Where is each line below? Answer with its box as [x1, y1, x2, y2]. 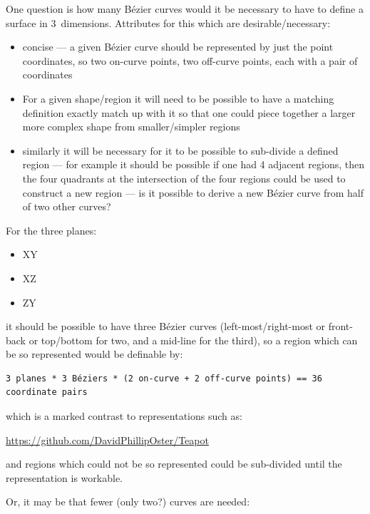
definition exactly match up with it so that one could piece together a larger [22, 105, 356, 120]
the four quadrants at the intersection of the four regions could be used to [22, 170, 346, 185]
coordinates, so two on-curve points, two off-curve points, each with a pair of [22, 53, 358, 68]
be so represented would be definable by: [6, 346, 183, 361]
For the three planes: [6, 222, 97, 237]
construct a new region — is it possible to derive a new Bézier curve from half [22, 185, 364, 200]
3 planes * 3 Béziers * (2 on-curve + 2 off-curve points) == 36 [6, 373, 322, 384]
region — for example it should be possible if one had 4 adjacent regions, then [22, 157, 364, 172]
